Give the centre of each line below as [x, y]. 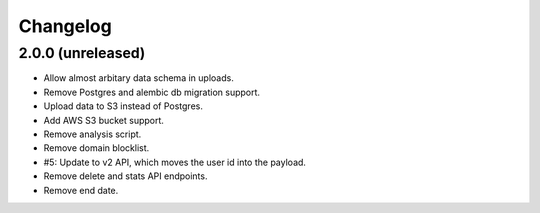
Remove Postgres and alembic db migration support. [151, 92]
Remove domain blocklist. [96, 148]
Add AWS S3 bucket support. [104, 120]
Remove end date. [81, 190]
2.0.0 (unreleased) [82, 53]
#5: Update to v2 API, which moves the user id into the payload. [175, 162]
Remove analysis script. [92, 134]
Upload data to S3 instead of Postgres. [123, 106]
